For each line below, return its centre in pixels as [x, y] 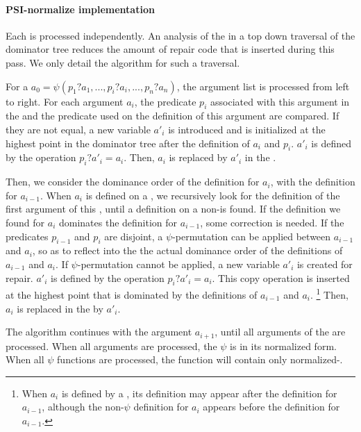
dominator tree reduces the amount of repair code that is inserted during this [170, 49]
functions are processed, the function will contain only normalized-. [200, 359]
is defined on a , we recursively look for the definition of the [213, 195]
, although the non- [83, 407]
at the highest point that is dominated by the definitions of [132, 294]
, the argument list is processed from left [263, 86]
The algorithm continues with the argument [99, 332]
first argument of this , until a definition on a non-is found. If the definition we [173, 209]
